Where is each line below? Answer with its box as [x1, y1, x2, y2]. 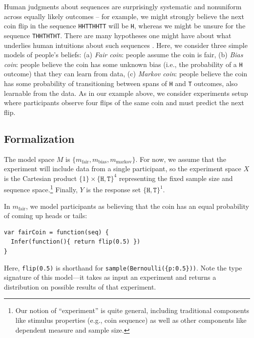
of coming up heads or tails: [4, 210, 87, 221]
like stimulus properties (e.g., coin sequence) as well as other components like [15, 315, 247, 325]
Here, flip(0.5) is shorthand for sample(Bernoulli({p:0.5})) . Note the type [4, 262, 242, 272]
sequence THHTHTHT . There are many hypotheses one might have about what [4, 30, 232, 40]
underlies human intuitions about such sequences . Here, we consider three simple [4, 40, 248, 50]
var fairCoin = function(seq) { [4, 228, 109, 236]
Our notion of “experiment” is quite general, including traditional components [15, 305, 250, 315]
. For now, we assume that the [135, 154, 226, 164]
